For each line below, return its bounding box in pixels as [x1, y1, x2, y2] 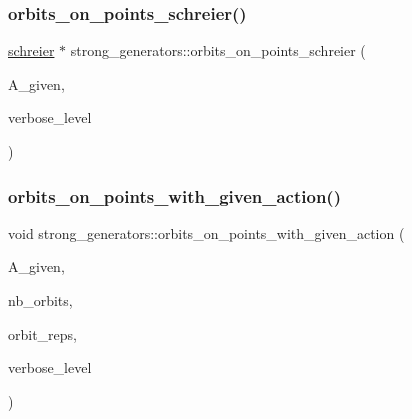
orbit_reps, [8, 323, 78, 344]
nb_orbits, [8, 290, 73, 310]
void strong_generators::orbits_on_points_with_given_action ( [8, 222, 405, 243]
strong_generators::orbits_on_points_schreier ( [70, 40, 366, 61]
